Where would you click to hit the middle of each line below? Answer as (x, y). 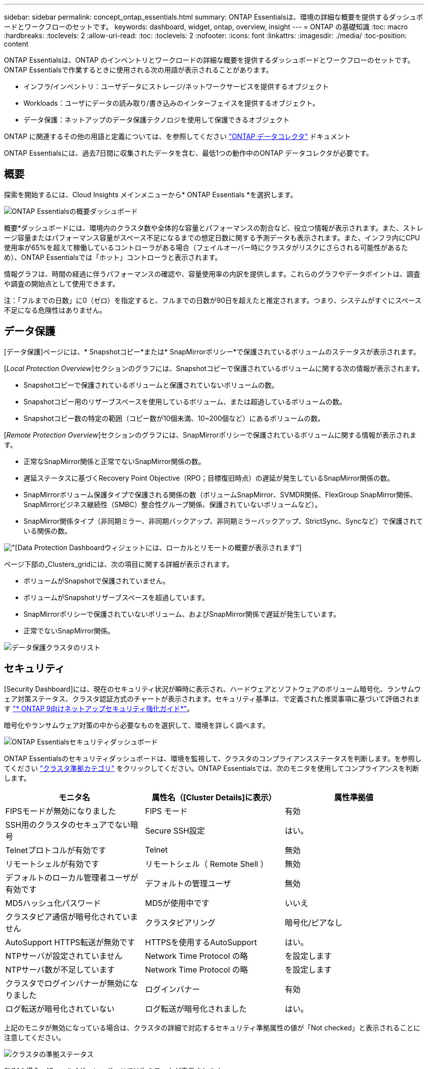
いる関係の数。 (47, 531)
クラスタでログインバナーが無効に (68, 983)
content (16, 44)
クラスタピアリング (180, 922)
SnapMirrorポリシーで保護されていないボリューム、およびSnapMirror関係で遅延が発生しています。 (182, 614)
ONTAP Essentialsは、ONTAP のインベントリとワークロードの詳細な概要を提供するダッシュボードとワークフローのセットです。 (209, 60)
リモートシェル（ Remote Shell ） (206, 864)
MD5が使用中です (177, 903)
